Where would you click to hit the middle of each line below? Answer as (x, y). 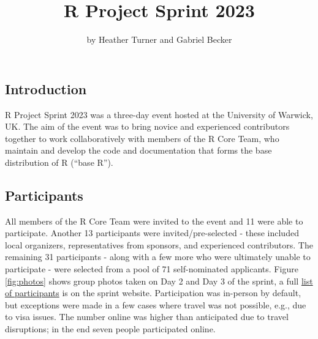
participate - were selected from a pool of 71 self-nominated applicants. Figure (152, 269)
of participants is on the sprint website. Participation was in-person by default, (153, 293)
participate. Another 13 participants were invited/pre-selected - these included (152, 233)
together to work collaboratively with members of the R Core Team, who (142, 138)
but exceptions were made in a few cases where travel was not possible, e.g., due (156, 304)
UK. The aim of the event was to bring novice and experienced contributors (147, 126)
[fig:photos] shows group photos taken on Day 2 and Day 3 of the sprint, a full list (159, 281)
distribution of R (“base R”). (59, 162)
